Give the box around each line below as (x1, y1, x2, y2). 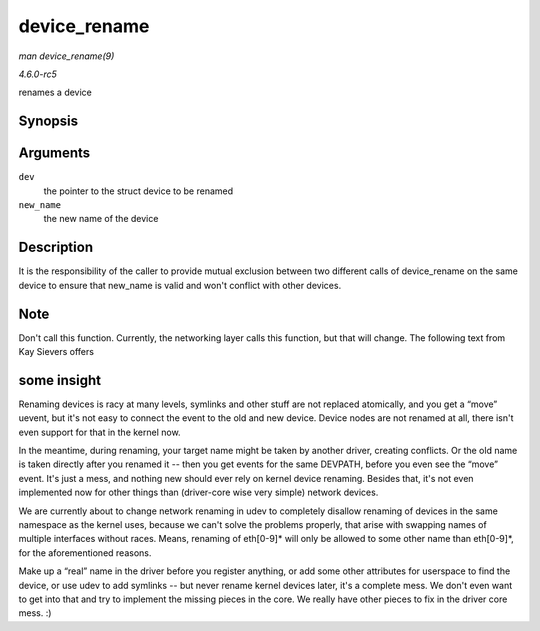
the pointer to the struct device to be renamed (43, 185, 234, 197)
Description (18, 239, 94, 256)
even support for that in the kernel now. (18, 426, 181, 438)
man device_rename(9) (18, 50, 115, 62)
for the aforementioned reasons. (18, 546, 152, 559)
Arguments (18, 145, 91, 162)
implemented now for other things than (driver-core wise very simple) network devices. (18, 486, 379, 499)
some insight (18, 371, 102, 389)
